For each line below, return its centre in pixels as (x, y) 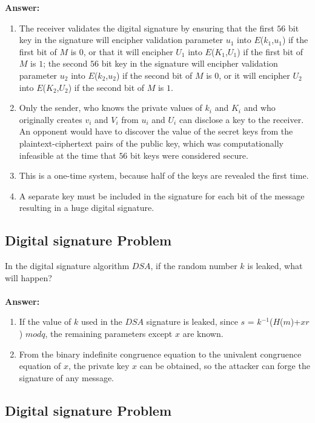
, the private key (99, 366)
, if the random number (194, 266)
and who (260, 108)
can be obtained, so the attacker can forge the (225, 366)
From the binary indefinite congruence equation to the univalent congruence (160, 354)
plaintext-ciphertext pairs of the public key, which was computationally (151, 143)
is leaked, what (275, 266)
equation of (40, 366)
